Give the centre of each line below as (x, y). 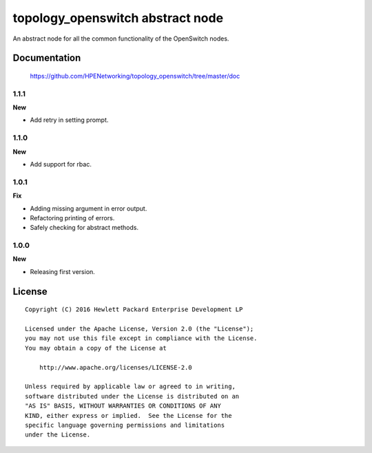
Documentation (47, 58)
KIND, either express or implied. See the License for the (128, 415)
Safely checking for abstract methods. (84, 228)
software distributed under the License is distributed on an (132, 396)
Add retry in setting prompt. (69, 120)
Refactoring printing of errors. (72, 218)
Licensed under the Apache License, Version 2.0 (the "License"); (139, 329)
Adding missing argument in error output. (89, 208)
